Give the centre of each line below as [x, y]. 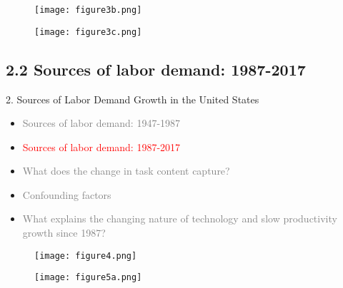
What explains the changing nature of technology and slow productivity [180, 218]
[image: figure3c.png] [88, 32]
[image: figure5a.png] [88, 278]
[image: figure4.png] [86, 256]
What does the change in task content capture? [126, 171]
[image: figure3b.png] [88, 10]
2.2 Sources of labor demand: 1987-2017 [156, 69]
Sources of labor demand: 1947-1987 [101, 123]
